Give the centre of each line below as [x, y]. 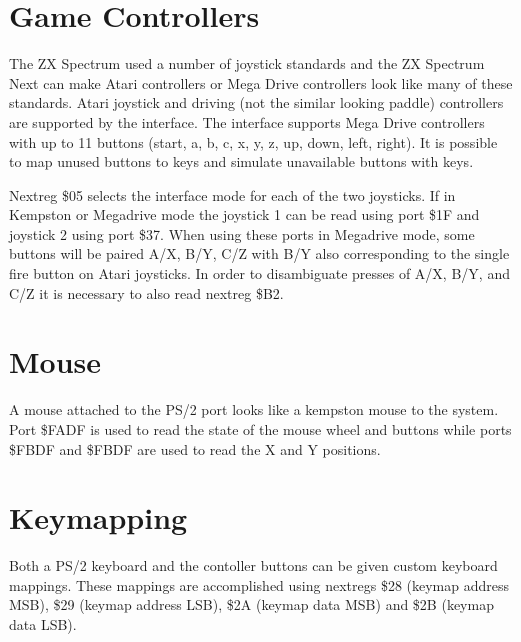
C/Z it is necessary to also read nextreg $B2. [146, 292]
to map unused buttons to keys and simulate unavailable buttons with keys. [241, 161]
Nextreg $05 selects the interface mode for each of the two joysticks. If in [232, 194]
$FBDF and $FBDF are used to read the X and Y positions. [195, 448]
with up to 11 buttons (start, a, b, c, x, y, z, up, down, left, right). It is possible [253, 141]
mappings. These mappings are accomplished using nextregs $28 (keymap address [259, 584]
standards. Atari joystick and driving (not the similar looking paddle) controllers [256, 102]
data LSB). [43, 624]
